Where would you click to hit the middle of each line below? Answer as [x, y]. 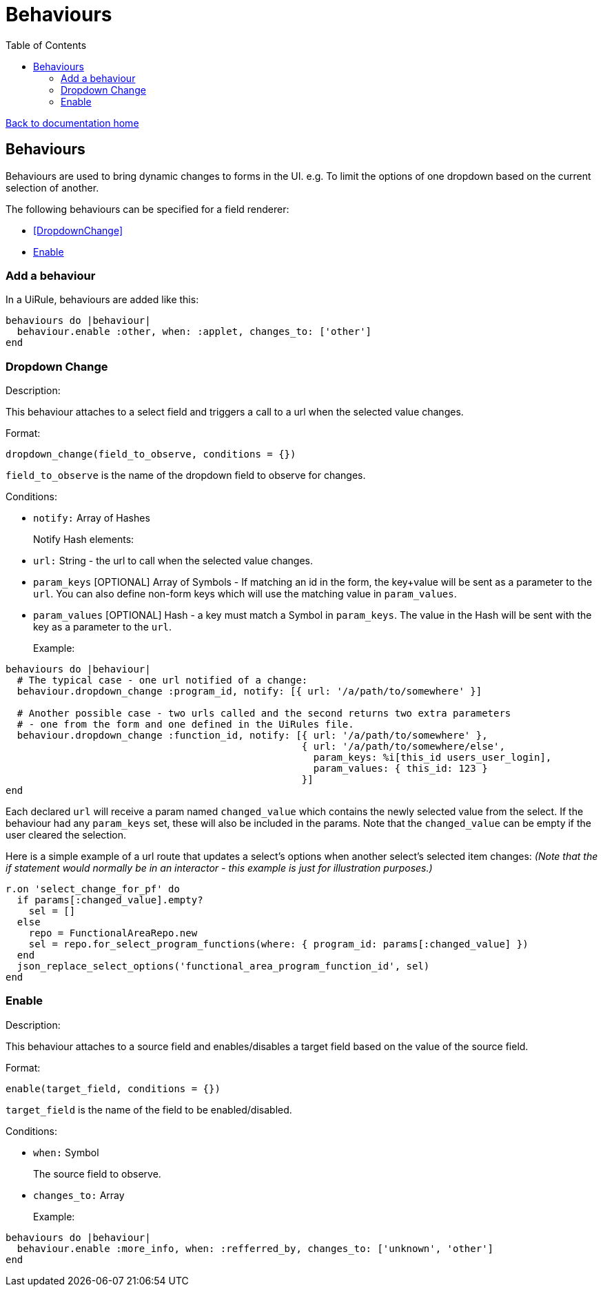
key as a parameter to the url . [103, 627]
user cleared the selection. [66, 835]
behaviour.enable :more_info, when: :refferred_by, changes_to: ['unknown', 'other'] [255, 1248]
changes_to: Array [79, 1195]
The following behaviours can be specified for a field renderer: [147, 209]
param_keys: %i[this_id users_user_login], [432, 758]
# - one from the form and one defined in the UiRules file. [185, 725]
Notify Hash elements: [84, 540]
